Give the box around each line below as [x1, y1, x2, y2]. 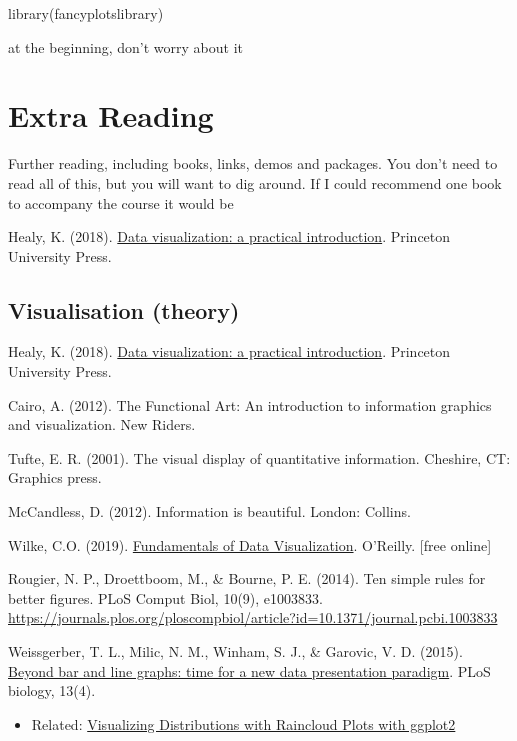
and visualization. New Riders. [8, 414, 196, 435]
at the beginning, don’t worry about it [8, 36, 244, 57]
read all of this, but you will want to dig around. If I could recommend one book [8, 172, 502, 193]
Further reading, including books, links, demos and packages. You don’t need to [8, 153, 498, 174]
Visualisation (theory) [8, 294, 240, 325]
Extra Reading [8, 95, 214, 136]
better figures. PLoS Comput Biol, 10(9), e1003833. [8, 587, 323, 608]
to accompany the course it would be [8, 192, 234, 213]
